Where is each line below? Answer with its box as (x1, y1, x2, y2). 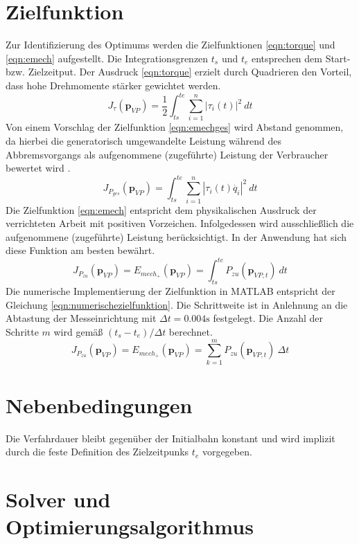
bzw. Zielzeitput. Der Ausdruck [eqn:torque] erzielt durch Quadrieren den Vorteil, (6, 64, 352, 79)
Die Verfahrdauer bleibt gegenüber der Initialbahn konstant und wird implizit (6, 430, 335, 445)
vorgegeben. (202, 444, 252, 459)
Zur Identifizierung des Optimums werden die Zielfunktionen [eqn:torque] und (6, 37, 335, 52)
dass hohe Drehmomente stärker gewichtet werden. (6, 78, 221, 92)
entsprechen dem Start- (251, 51, 351, 65)
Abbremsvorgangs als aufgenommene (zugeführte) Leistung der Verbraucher (6, 147, 329, 161)
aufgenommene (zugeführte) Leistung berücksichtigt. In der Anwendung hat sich (6, 229, 347, 244)
